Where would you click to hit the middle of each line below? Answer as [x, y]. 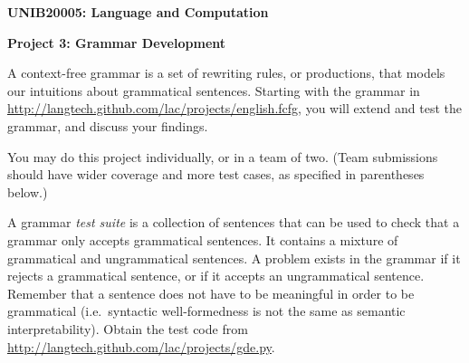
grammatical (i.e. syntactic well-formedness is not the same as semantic [206, 311]
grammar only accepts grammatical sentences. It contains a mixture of [203, 239]
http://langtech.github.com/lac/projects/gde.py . [141, 346]
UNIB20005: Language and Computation [138, 12]
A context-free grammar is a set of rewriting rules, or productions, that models [226, 73]
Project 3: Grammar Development [117, 42]
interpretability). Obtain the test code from [128, 328]
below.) [28, 191]
